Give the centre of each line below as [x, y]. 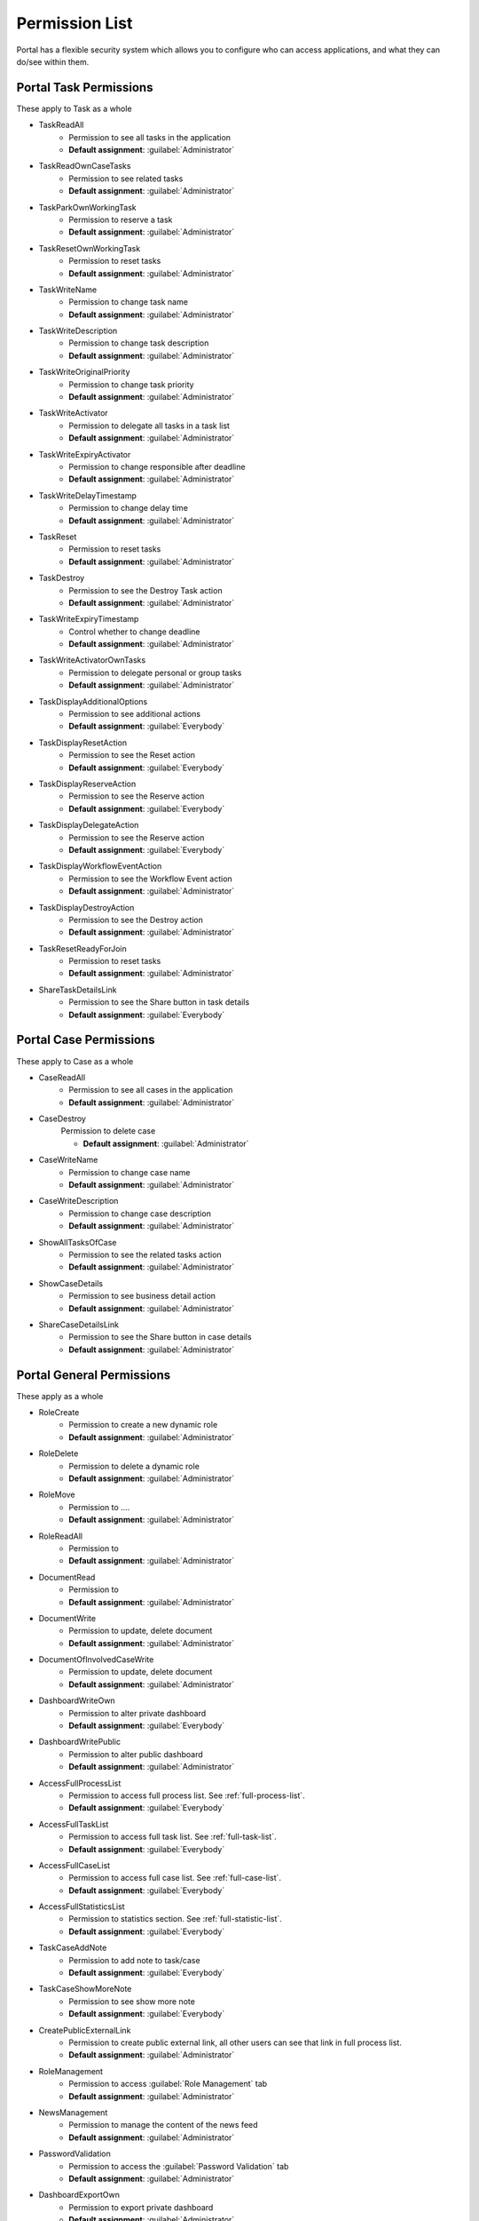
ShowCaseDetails [71, 1283]
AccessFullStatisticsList [82, 1907]
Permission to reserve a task [121, 219]
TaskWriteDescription [78, 331]
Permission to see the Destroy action [136, 919]
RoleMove [57, 1495]
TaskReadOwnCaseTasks [85, 166]
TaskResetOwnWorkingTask [90, 248]
